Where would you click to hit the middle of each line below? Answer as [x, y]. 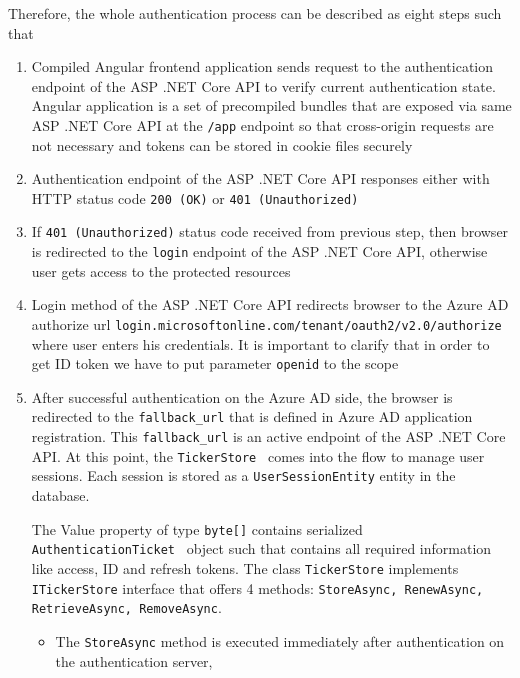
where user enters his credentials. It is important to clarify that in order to [260, 343]
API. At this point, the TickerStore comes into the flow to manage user [258, 455]
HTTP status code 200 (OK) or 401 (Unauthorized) [195, 197]
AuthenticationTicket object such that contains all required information [261, 548]
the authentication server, [134, 660]
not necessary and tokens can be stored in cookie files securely [222, 144]
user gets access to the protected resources [161, 270]
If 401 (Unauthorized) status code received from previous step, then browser [270, 231]
